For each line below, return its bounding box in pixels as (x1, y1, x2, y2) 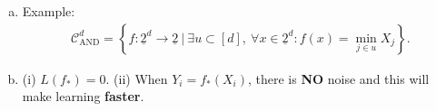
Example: (22, 2, 75, 20)
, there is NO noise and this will (247, 69, 430, 88)
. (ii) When (105, 69, 168, 88)
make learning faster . (22, 87, 144, 106)
